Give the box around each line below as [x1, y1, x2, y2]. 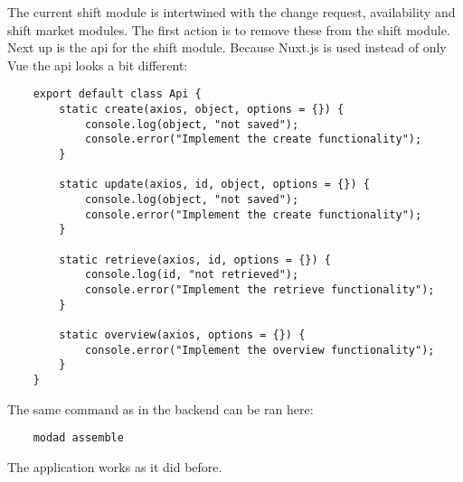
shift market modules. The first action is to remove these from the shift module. [7, 20, 450, 39]
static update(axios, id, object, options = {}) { [59, 178, 370, 191]
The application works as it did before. [7, 457, 222, 476]
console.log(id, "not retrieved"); [84, 268, 299, 282]
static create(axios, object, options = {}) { [59, 103, 345, 116]
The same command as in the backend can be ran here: [7, 399, 314, 418]
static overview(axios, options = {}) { [59, 328, 306, 341]
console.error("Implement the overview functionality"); [84, 343, 435, 357]
